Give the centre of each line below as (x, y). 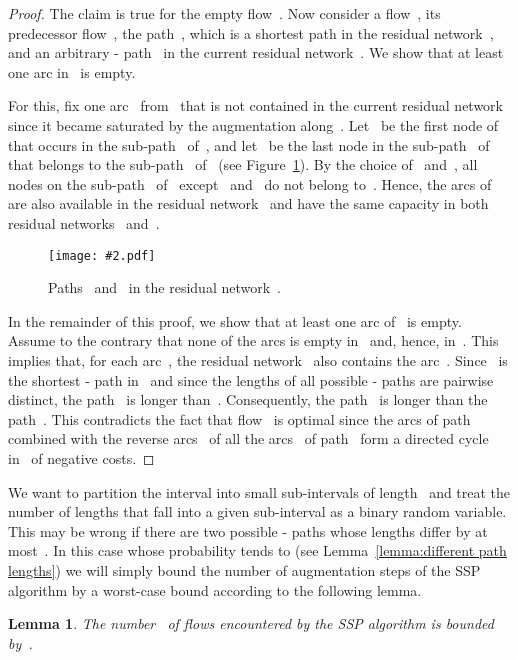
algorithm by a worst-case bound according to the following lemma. (215, 589)
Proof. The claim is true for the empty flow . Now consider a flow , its (224, 13)
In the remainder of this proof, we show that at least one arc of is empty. (235, 320)
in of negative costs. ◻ (81, 457)
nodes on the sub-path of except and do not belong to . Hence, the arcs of (250, 183)
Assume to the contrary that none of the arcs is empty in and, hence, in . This (253, 340)
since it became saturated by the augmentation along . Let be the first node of (253, 124)
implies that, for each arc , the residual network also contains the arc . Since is (258, 359)
